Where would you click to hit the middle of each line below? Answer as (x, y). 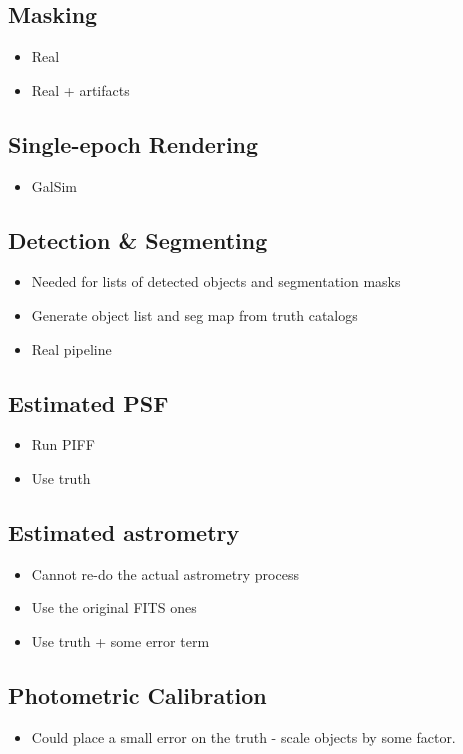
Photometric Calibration (137, 694)
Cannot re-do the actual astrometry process (165, 573)
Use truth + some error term (120, 640)
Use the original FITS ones (114, 607)
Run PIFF (63, 444)
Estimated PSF (88, 402)
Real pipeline (71, 348)
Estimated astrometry (124, 531)
